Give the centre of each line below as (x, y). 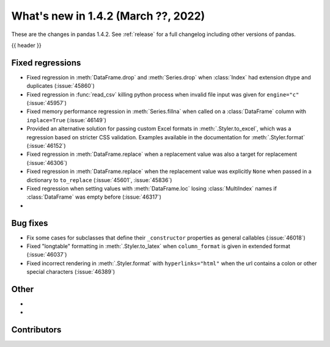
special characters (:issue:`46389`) (71, 272)
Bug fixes (30, 223)
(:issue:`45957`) (47, 103)
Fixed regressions (46, 63)
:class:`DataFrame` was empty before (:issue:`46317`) (94, 197)
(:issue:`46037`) (47, 255)
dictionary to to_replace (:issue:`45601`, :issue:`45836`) (99, 180)
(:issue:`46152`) (46, 145)
